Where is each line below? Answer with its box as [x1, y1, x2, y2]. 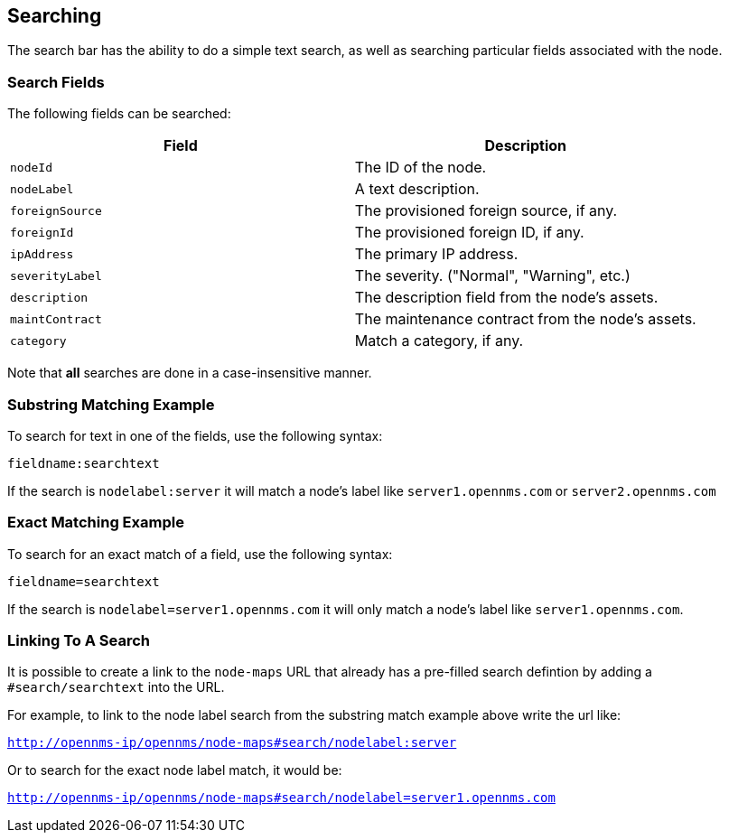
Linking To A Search [7, 631, 151, 650]
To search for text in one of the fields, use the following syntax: [7, 427, 383, 443]
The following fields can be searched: [7, 106, 231, 122]
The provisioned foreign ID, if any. [354, 223, 584, 242]
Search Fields [7, 72, 105, 91]
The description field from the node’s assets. [354, 288, 659, 307]
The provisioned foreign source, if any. [354, 201, 618, 220]
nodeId [10, 160, 52, 174]
